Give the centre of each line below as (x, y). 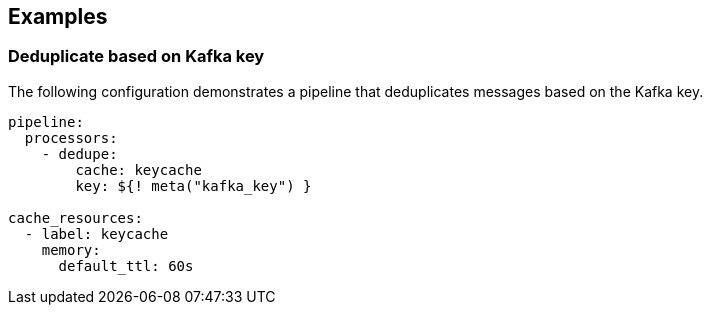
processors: (71, 137)
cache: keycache (138, 169)
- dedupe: (79, 153)
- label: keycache (96, 233)
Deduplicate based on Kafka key (136, 56)
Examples (58, 16)
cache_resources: (75, 217)
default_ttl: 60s (126, 265)
